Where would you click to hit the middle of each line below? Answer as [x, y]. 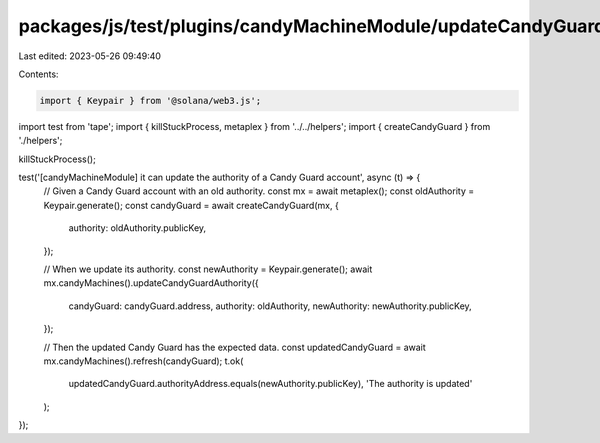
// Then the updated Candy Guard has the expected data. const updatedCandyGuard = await [235, 347]
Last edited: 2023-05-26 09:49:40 [90, 56]
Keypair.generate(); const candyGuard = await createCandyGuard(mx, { [191, 205]
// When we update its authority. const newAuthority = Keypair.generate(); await [208, 269]
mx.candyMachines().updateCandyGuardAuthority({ [151, 283]
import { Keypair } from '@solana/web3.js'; [150, 100]
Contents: [38, 74]
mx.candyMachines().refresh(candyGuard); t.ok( [143, 361]
